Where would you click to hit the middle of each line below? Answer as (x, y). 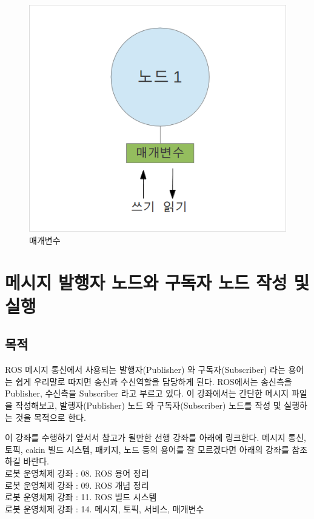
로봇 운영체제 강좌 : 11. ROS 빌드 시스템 (81, 497)
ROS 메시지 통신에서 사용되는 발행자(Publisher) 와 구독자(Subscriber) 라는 (145, 370)
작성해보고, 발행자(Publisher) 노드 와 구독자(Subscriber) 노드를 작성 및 (148, 405)
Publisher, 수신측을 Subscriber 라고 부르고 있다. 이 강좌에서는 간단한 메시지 (147, 393)
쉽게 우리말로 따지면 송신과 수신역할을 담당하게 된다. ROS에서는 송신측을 (154, 381)
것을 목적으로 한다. (51, 417)
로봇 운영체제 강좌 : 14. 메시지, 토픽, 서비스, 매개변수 (105, 508)
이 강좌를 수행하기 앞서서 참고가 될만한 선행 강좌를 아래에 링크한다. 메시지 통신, (155, 437)
